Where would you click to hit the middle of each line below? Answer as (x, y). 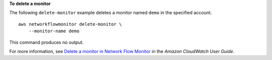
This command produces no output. (47, 42)
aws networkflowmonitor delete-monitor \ (70, 24)
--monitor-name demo (54, 31)
